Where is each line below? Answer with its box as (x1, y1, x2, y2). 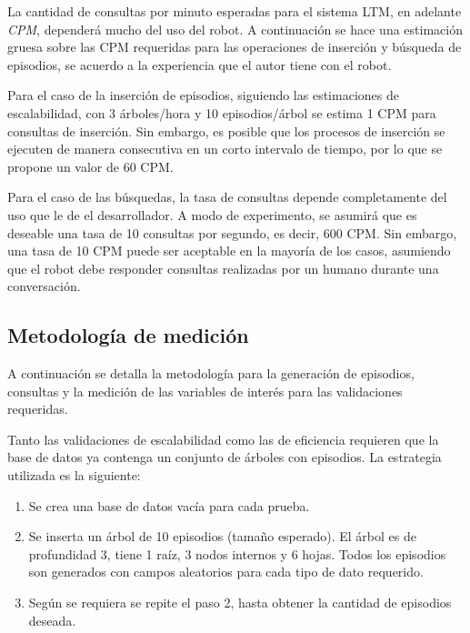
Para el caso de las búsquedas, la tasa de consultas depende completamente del (7, 187, 447, 206)
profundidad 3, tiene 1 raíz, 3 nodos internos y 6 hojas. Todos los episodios (28, 544, 446, 563)
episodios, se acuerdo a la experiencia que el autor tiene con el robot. (7, 55, 392, 74)
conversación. (7, 276, 81, 296)
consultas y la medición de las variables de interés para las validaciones (7, 381, 403, 400)
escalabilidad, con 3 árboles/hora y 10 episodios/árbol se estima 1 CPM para (7, 103, 436, 122)
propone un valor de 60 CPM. (7, 156, 174, 176)
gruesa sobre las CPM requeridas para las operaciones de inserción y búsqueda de (7, 37, 462, 56)
